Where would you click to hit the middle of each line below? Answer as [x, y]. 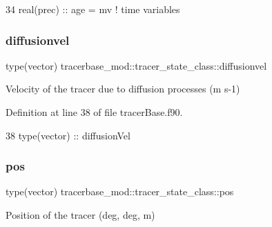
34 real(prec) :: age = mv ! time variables [93, 9]
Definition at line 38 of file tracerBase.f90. [94, 112]
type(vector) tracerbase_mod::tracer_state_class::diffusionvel [136, 65]
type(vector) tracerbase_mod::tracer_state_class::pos [120, 191]
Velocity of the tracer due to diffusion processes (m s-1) [123, 89]
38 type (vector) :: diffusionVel [68, 135]
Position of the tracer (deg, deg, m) [80, 215]
